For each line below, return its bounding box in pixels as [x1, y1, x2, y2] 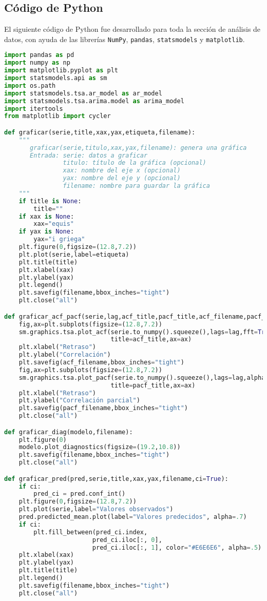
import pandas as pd [4, 51, 74, 59]
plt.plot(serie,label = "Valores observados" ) [18, 506, 174, 513]
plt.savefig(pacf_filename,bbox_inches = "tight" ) [18, 404, 188, 412]
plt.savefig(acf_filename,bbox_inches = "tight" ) [18, 359, 184, 366]
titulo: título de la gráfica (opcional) [63, 159, 206, 167]
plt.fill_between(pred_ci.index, [33, 528, 148, 536]
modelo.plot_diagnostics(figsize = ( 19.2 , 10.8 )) [18, 443, 181, 451]
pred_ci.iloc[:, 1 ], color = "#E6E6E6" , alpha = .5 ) [92, 544, 262, 551]
